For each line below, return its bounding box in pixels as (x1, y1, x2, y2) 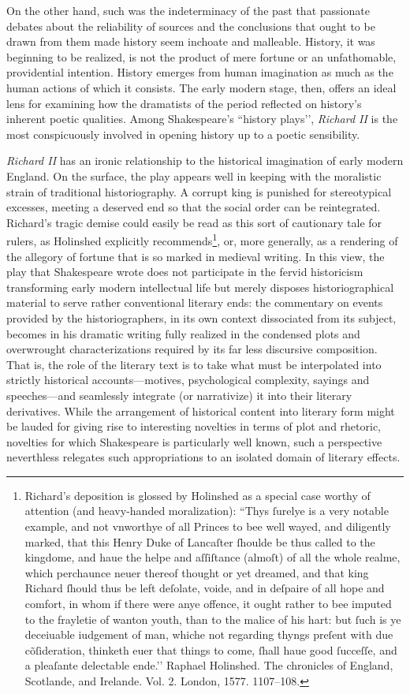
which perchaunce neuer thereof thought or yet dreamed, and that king (24, 564, 369, 580)
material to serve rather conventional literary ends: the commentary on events (6, 294, 383, 311)
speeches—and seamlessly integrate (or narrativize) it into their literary (6, 386, 352, 403)
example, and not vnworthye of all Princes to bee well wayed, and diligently (24, 518, 391, 535)
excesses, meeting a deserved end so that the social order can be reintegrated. (6, 199, 381, 215)
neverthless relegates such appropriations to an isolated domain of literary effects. (6, 449, 401, 465)
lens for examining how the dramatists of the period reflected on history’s (6, 95, 362, 111)
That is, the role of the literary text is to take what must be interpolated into (6, 356, 382, 372)
